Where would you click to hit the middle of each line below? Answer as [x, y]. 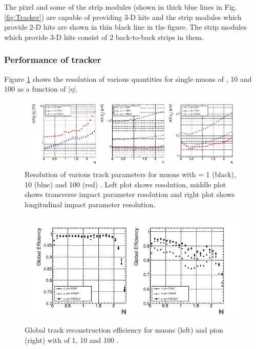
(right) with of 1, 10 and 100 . [72, 340]
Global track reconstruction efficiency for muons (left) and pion [124, 330]
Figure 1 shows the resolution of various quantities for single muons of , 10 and [128, 79]
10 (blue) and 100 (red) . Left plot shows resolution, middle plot [125, 184]
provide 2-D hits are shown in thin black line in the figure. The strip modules [125, 27]
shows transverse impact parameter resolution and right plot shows [130, 194]
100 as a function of [35, 89]
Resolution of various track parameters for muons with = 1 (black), [130, 174]
